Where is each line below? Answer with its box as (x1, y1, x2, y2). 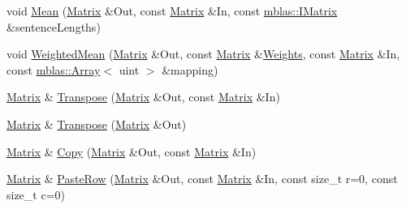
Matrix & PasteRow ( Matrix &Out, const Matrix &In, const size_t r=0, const (6, 170, 398, 187)
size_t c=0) (6, 186, 66, 203)
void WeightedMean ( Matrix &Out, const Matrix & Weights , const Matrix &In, (6, 45, 400, 62)
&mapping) (162, 61, 218, 78)
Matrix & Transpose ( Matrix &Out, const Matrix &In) (6, 88, 280, 105)
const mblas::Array (6, 61, 101, 78)
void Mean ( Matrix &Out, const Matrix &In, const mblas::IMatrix (6, 2, 338, 19)
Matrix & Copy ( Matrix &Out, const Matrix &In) (6, 143, 257, 160)
